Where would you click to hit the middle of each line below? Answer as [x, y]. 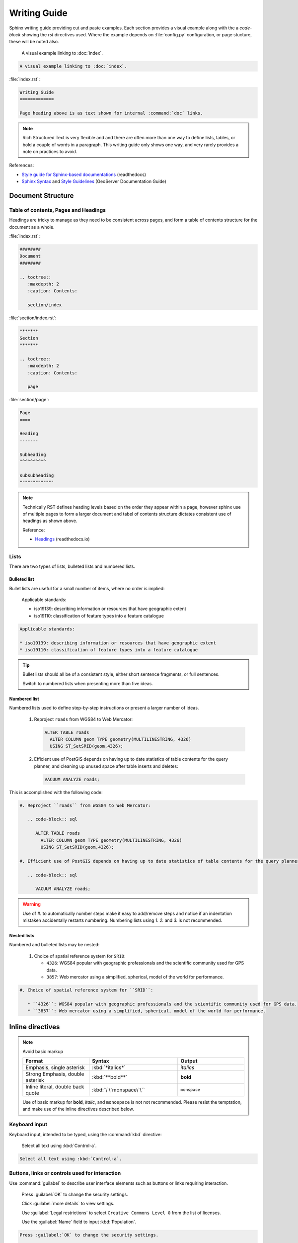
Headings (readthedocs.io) [62, 539]
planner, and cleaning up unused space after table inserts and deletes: [106, 766]
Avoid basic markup [43, 1051]
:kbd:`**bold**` [110, 1077]
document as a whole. [32, 227]
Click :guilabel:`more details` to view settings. [68, 1204]
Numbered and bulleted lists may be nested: [54, 945]
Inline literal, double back [55, 1086]
